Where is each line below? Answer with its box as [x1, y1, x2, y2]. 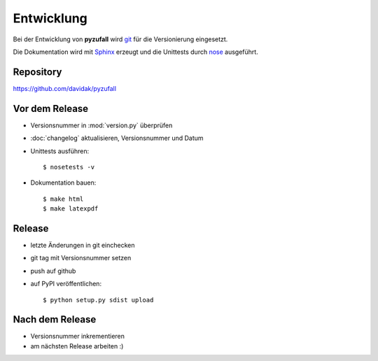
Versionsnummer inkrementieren [30, 332, 125, 341]
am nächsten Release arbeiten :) [30, 341, 124, 350]
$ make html [43, 194, 84, 203]
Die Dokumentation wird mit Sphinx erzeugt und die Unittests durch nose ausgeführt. [13, 48, 258, 56]
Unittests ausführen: [30, 147, 90, 155]
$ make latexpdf [43, 205, 99, 213]
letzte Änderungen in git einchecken [30, 241, 136, 249]
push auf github [30, 267, 76, 275]
